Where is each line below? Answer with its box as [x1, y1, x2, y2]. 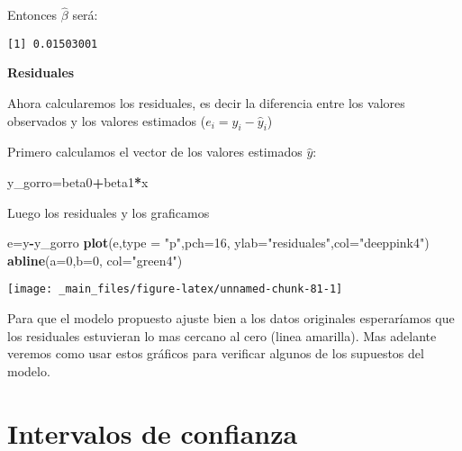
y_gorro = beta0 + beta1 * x [7, 173, 149, 192]
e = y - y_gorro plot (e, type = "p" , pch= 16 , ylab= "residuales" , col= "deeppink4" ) [7, 233, 430, 252]
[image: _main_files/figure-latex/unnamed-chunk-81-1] [7, 283, 343, 296]
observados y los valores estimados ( [7, 111, 206, 130]
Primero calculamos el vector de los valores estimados [7, 142, 303, 161]
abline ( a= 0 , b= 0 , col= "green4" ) [7, 250, 183, 269]
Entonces [7, 5, 58, 24]
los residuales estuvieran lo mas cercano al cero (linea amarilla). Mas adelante [7, 326, 437, 345]
